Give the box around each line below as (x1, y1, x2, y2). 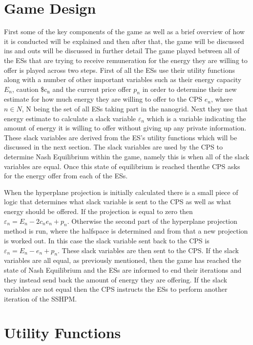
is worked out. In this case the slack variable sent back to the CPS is (4, 236, 210, 245)
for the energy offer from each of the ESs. (4, 171, 128, 181)
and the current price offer (52, 84, 131, 94)
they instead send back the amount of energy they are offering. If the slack (4, 274, 227, 284)
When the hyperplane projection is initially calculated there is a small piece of (4, 187, 238, 197)
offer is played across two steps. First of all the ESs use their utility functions (4, 65, 235, 75)
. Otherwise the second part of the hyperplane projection (67, 216, 237, 226)
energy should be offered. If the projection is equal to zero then (4, 206, 193, 216)
